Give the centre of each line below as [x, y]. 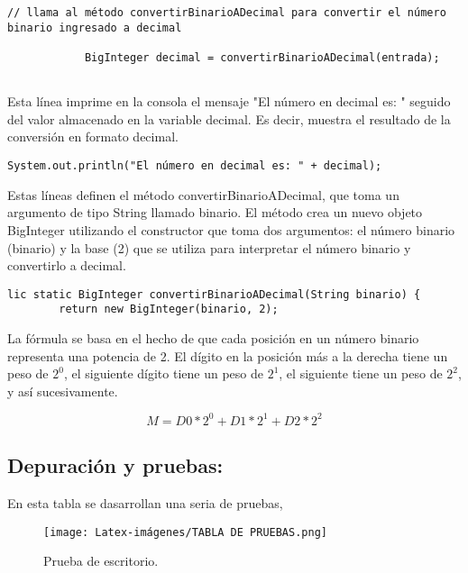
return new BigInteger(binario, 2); [169, 309]
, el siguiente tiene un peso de [361, 373]
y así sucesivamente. [63, 391]
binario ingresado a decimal [95, 27]
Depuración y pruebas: [115, 465]
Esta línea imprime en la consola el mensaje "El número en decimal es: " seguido [229, 101]
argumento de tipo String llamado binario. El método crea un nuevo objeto [215, 212]
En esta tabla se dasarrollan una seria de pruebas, [145, 503]
